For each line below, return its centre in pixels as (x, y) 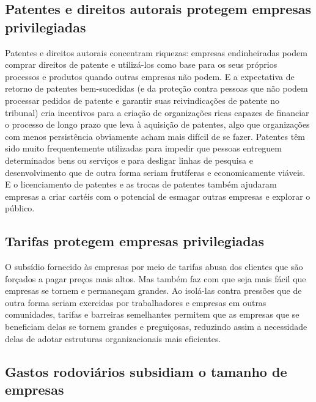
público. (20, 208)
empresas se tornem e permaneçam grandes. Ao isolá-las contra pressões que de (153, 291)
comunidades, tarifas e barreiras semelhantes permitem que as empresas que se (152, 314)
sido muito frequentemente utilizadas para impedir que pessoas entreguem (143, 148)
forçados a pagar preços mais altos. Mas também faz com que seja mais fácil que (156, 278)
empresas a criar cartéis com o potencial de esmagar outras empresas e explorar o (158, 196)
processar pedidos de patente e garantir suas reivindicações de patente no (142, 100)
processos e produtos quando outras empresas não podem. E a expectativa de (150, 76)
